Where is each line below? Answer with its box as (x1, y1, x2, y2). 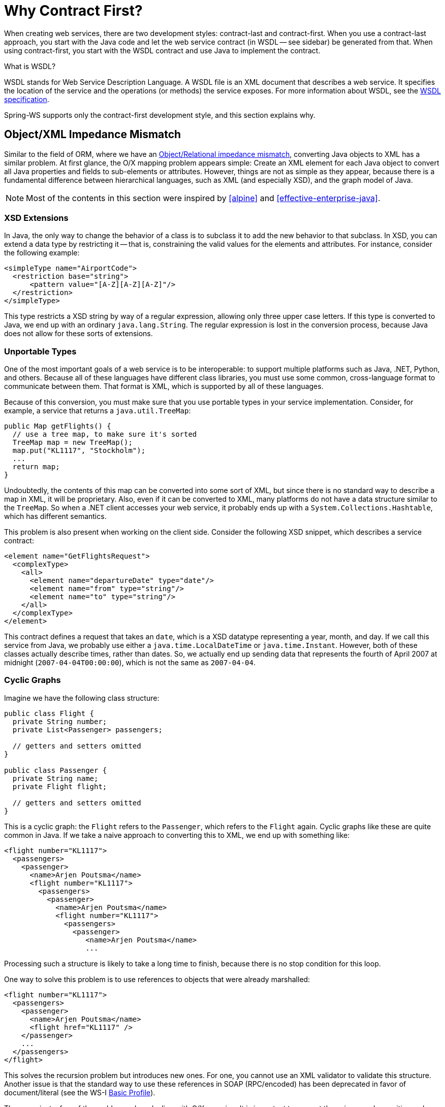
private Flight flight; (12, 782, 107, 791)
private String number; (12, 717, 107, 726)
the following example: (4, 248, 80, 257)
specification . (4, 94, 49, 104)
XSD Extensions (4, 212, 69, 223)
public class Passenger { (4, 766, 107, 774)
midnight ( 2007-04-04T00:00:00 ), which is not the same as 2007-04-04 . (4, 658, 256, 667)
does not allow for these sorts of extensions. (4, 329, 153, 338)
